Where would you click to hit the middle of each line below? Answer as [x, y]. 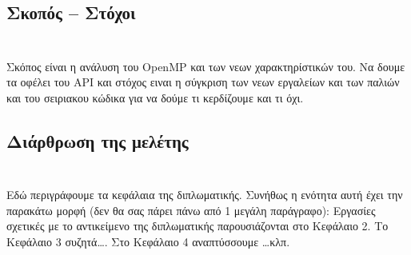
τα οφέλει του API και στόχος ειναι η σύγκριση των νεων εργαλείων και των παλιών [203, 82]
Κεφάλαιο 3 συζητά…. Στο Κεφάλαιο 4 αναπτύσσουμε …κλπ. [148, 242]
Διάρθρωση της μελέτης [98, 140]
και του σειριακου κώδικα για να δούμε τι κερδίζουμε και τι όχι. [155, 97]
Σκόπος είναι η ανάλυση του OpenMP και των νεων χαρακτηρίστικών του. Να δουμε [206, 66]
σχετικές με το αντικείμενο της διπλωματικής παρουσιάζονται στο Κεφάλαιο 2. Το [198, 226]
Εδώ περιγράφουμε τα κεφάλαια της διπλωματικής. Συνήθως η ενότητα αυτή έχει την [205, 195]
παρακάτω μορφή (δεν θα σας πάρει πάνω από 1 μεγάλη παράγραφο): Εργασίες [191, 210]
